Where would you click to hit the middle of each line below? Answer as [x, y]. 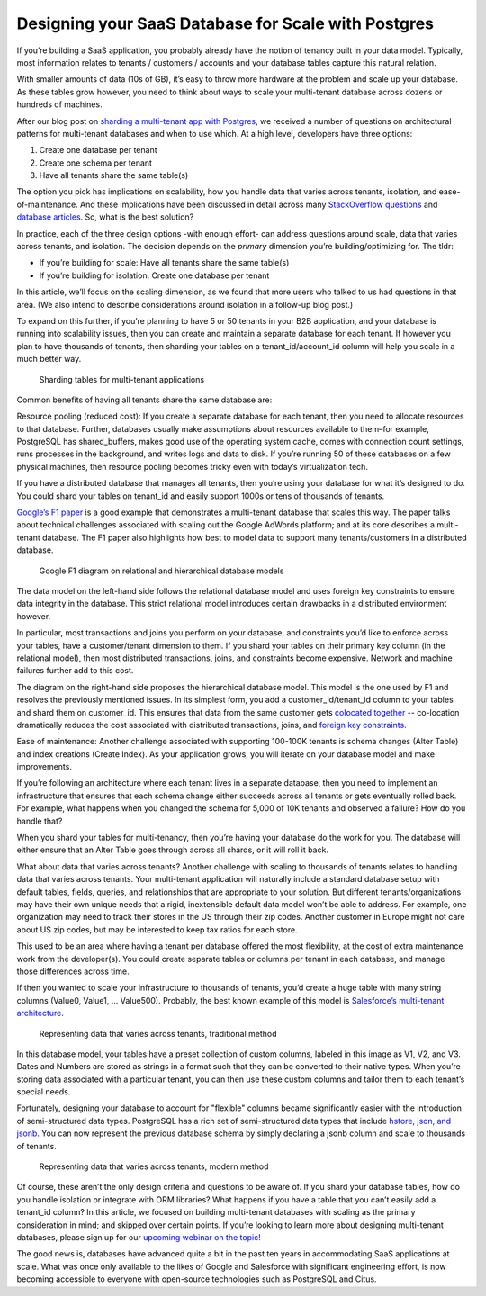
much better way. [49, 359]
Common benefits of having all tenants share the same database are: [144, 400]
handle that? [40, 821]
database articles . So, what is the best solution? [105, 217]
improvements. [44, 767]
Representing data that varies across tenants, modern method [154, 1166]
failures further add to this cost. [75, 670]
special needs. [44, 1092]
